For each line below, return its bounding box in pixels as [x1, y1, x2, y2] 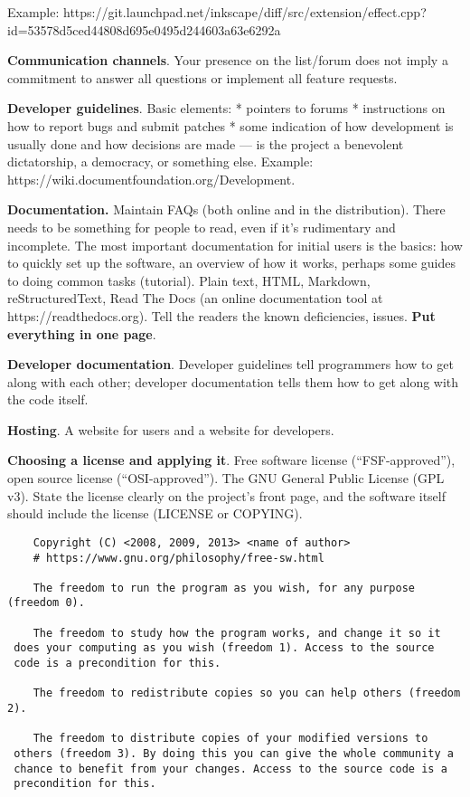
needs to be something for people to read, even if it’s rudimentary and [7, 217, 396, 236]
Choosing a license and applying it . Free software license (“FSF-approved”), [7, 451, 456, 470]
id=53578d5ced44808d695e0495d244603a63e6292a [7, 20, 281, 39]
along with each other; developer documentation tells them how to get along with [7, 372, 459, 391]
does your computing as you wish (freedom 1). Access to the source [14, 641, 435, 655]
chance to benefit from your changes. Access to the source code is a [14, 762, 447, 775]
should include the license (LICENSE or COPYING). [7, 504, 303, 523]
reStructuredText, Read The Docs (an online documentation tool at [7, 289, 383, 308]
